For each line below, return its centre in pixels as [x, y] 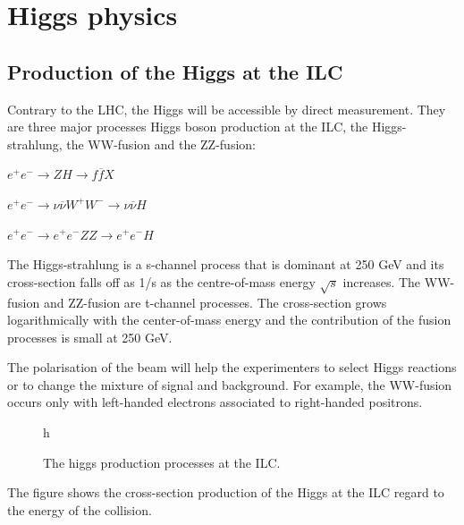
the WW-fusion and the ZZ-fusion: [161, 144]
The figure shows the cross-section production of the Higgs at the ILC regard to [226, 492]
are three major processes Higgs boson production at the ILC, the [188, 127]
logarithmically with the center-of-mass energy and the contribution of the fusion [229, 320]
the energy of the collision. [80, 509]
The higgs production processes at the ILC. [162, 462]
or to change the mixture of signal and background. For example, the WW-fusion [230, 384]
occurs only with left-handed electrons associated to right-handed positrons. [215, 402]
